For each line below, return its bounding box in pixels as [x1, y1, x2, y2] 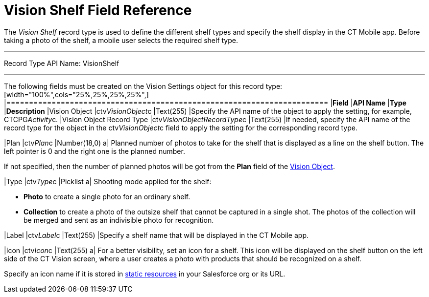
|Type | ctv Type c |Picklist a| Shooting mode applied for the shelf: [4, 177, 212, 186]
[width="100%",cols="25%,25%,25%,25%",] [4, 90, 149, 99]
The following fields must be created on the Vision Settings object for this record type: [4, 82, 283, 90]
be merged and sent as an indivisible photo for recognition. [24, 215, 214, 224]
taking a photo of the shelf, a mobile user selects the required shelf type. [4, 36, 238, 44]
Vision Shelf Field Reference [4, 2, 192, 19]
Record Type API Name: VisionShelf [4, 59, 119, 67]
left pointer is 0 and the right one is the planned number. [4, 147, 185, 155]
